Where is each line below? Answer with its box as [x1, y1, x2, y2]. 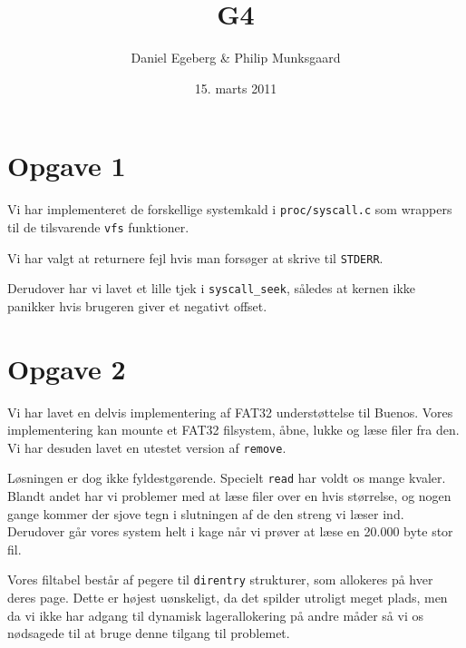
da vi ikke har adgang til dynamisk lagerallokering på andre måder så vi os [7, 605, 423, 624]
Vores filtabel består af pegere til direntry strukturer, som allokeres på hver [7, 570, 433, 589]
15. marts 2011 [194, 78, 277, 97]
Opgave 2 [7, 349, 126, 387]
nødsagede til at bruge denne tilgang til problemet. [7, 623, 290, 643]
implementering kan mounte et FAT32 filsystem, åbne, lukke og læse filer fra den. [7, 420, 460, 439]
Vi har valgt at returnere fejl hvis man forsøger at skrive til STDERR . [7, 248, 383, 267]
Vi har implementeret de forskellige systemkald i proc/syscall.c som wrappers [7, 200, 452, 219]
